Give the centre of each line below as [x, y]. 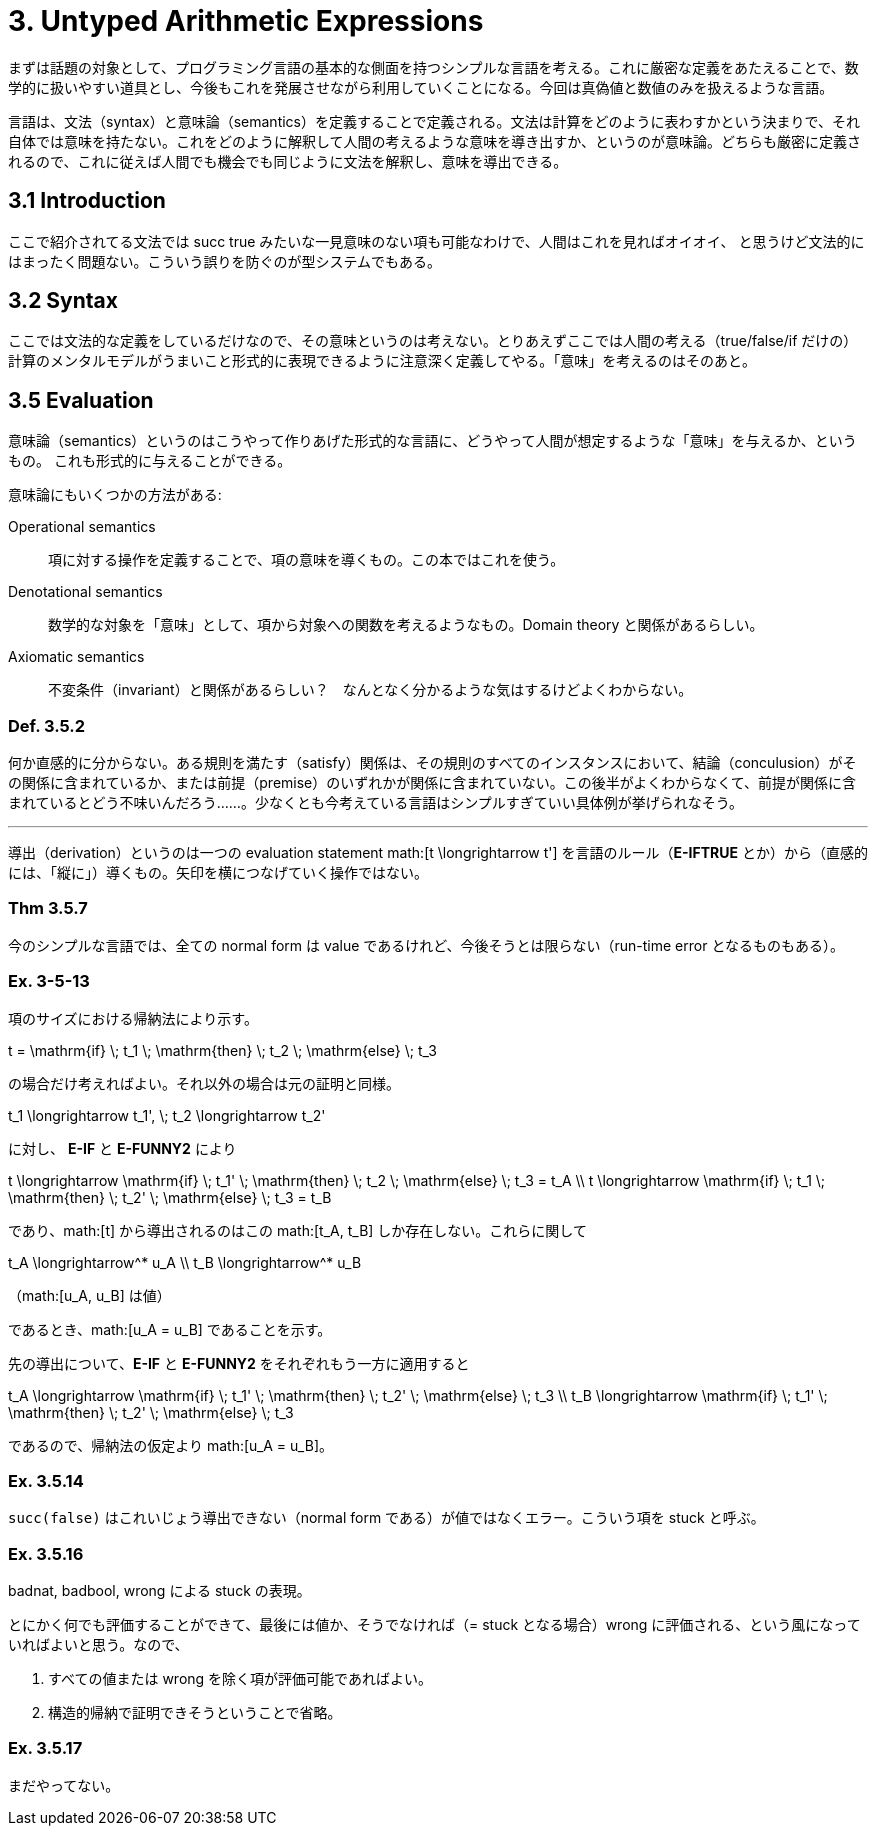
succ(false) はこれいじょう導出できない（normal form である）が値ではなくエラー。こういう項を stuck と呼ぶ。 [386, 1518]
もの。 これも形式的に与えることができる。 [150, 461]
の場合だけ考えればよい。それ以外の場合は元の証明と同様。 [204, 1083]
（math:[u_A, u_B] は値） [89, 1295]
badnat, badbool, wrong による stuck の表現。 [159, 1591]
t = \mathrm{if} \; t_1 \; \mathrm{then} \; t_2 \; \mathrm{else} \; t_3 [222, 1050]
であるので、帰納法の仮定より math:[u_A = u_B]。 [170, 1445]
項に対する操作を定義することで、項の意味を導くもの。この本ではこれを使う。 [306, 560]
